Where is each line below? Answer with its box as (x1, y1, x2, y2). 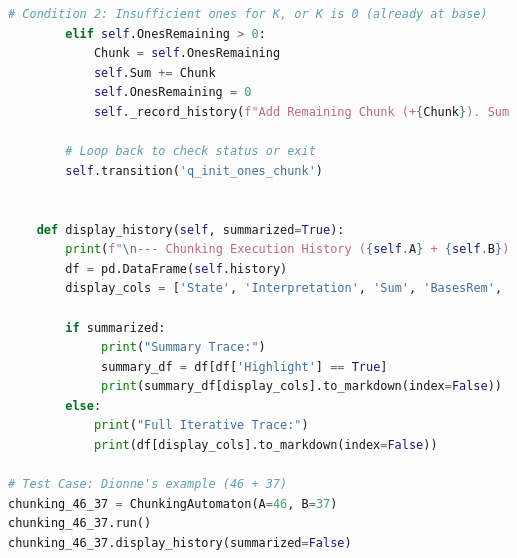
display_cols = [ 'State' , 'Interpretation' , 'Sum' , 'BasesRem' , (65, 281, 503, 296)
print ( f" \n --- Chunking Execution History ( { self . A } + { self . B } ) (65, 242, 510, 257)
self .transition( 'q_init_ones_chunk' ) (65, 163, 324, 178)
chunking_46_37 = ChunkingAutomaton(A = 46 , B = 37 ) (8, 496, 338, 511)
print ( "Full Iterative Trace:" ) (93, 418, 309, 433)
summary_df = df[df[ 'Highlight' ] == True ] (101, 359, 388, 374)
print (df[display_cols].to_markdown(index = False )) (93, 438, 438, 453)
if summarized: (65, 320, 166, 335)
